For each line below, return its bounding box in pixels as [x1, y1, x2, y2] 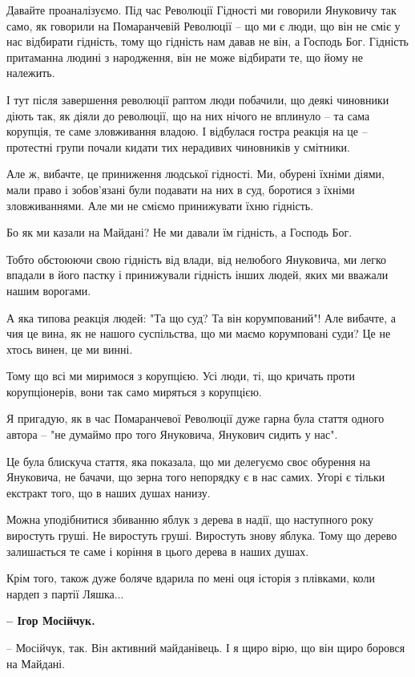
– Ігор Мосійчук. [6, 612, 95, 629]
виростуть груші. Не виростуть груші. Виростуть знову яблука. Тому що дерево [6, 527, 397, 544]
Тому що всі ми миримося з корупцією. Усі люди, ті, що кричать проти [6, 367, 356, 384]
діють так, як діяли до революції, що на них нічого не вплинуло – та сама [6, 107, 370, 124]
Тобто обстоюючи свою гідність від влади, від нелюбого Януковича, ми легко [6, 250, 387, 267]
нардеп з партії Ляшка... [6, 585, 124, 602]
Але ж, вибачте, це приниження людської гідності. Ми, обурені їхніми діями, [6, 165, 385, 182]
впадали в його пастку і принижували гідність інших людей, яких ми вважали [6, 266, 389, 283]
